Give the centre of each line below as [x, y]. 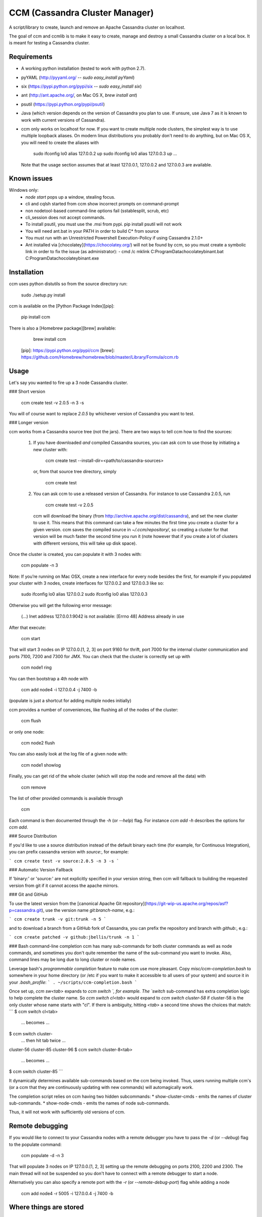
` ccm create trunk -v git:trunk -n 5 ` [58, 919]
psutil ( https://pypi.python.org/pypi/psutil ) [63, 104]
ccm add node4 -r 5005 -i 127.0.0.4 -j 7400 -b [67, 1193]
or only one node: [27, 732]
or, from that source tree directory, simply [75, 472]
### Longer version [29, 423]
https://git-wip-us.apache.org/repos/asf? [187, 904]
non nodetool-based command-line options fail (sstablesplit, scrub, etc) [97, 211]
